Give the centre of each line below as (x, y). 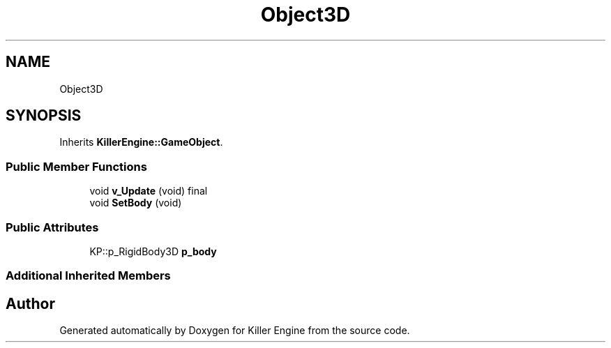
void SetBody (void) (136, 203)
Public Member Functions (76, 166)
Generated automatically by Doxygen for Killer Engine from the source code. (235, 331)
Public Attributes (52, 227)
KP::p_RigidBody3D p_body (153, 251)
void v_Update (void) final (149, 191)
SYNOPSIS (44, 116)
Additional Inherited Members (88, 276)
